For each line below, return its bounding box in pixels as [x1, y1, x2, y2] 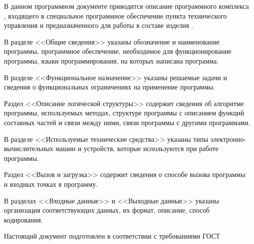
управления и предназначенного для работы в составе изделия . [4, 20, 193, 30]
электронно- [210, 133, 246, 144]
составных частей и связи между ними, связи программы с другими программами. [4, 117, 251, 127]
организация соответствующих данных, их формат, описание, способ [4, 205, 210, 215]
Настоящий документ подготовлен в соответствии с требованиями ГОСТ [4, 231, 220, 241]
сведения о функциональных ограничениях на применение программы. [4, 82, 215, 92]
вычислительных [4, 143, 53, 154]
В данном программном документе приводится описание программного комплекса [4, 1, 249, 11]
